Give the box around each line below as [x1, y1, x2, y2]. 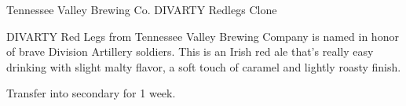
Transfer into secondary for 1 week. [6, 85, 176, 101]
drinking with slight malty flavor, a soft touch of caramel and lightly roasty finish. [6, 58, 401, 75]
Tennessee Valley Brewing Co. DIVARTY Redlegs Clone [6, 2, 277, 17]
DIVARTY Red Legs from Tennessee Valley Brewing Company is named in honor [6, 27, 399, 44]
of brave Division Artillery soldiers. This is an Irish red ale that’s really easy [6, 43, 374, 60]
